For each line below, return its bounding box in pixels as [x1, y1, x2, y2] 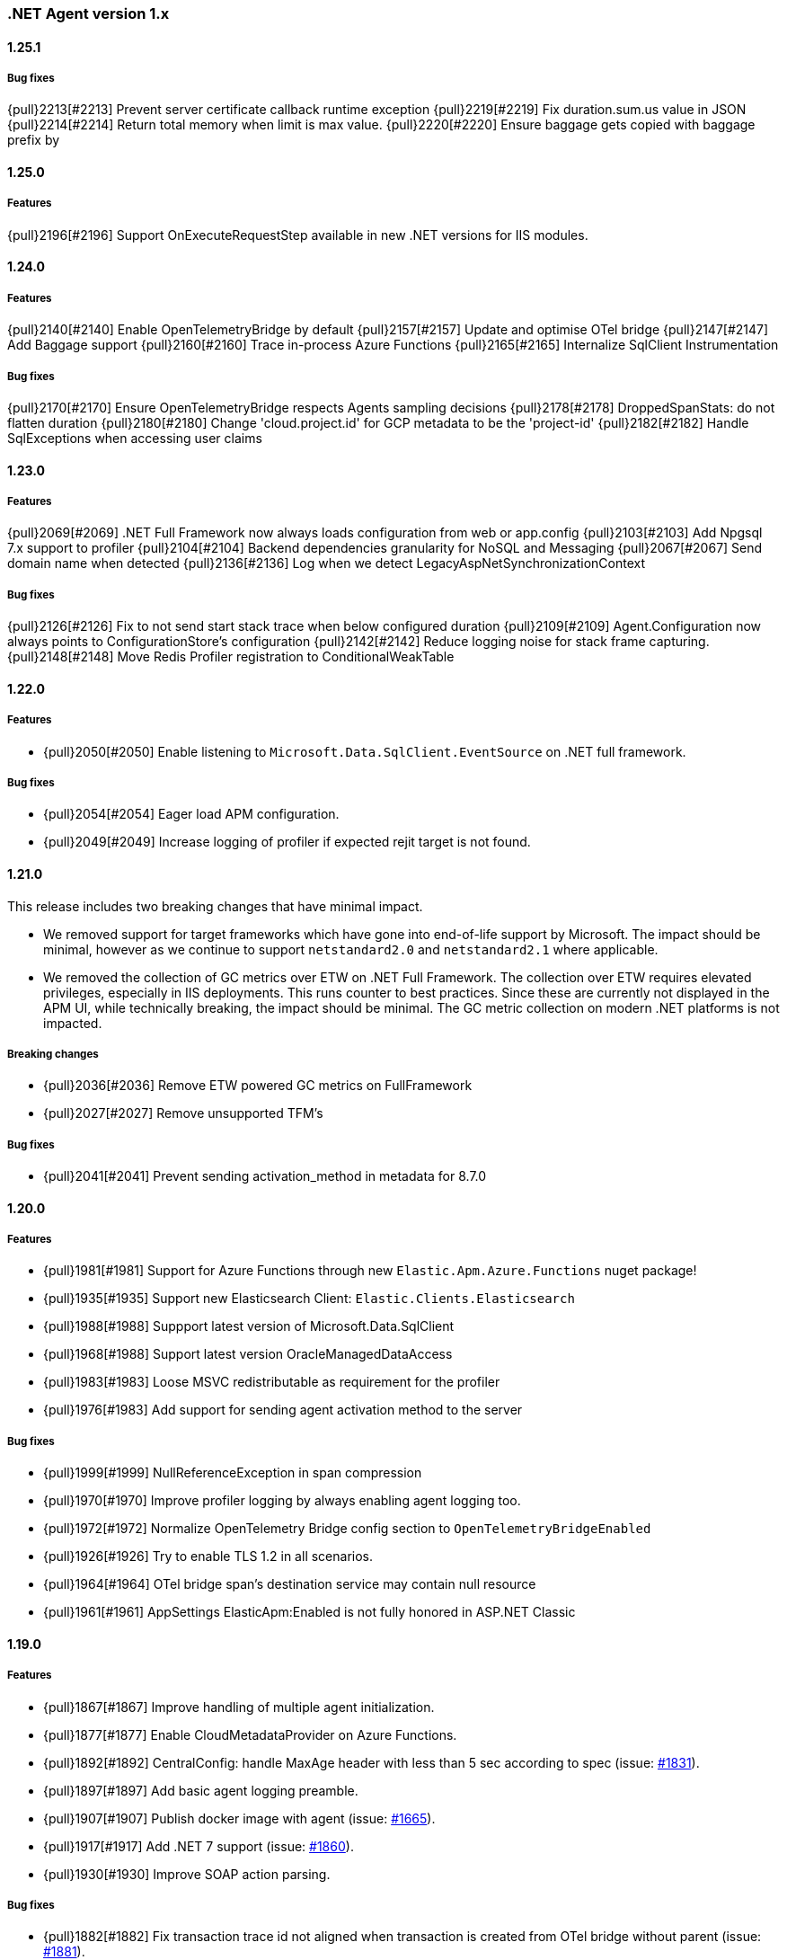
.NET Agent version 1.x [7, 4, 170, 22]
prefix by [7, 132, 60, 148]
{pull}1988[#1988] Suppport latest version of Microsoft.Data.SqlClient [43, 1318, 455, 1335]
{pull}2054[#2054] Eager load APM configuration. [43, 806, 340, 822]
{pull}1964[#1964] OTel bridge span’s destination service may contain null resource [43, 1576, 536, 1592]
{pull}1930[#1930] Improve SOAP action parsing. [43, 1866, 331, 1882]
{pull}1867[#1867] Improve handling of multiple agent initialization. [43, 1698, 435, 1715]
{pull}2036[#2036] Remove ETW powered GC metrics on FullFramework [43, 1078, 473, 1094]
